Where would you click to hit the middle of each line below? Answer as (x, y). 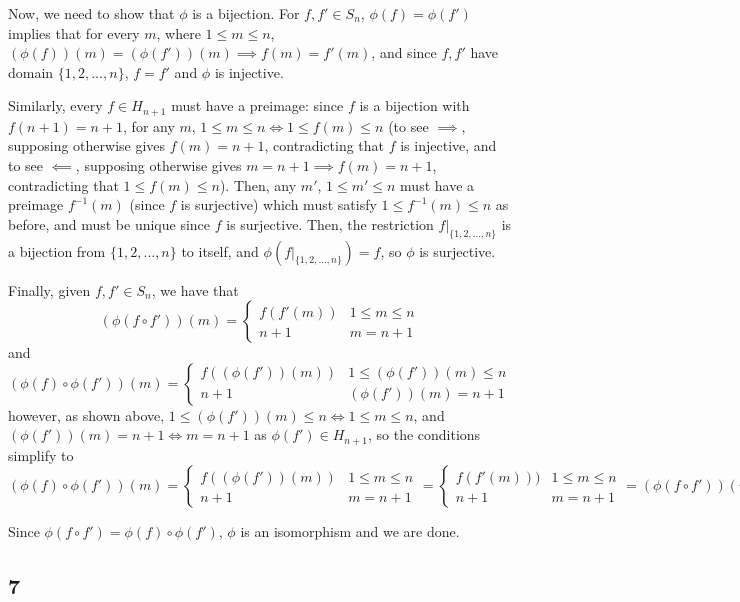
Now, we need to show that (91, 13)
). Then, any (258, 184)
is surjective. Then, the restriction (330, 223)
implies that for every (74, 32)
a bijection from (57, 250)
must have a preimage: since (257, 105)
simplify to (41, 454)
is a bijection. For (246, 13)
